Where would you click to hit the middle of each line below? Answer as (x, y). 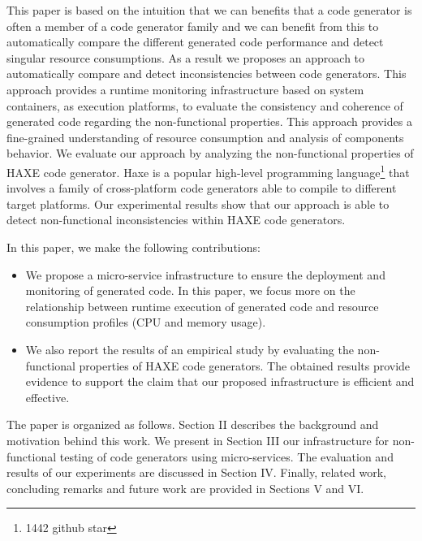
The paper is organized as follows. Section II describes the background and (193, 424)
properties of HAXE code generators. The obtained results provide (245, 365)
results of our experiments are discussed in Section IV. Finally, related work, (196, 472)
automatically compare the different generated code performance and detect (195, 42)
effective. (47, 397)
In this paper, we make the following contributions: (133, 247)
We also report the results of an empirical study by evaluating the (189, 349)
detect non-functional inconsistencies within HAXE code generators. (176, 220)
